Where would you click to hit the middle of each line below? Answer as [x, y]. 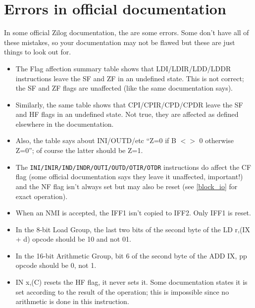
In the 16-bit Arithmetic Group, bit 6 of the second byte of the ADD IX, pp [131, 255]
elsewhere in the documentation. [65, 124]
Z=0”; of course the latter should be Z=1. [79, 150]
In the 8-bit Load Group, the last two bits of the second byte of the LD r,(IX [133, 229]
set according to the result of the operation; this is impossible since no [122, 291]
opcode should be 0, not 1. [56, 265]
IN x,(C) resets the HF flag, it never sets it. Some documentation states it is [131, 282]
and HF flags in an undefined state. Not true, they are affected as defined [127, 114]
